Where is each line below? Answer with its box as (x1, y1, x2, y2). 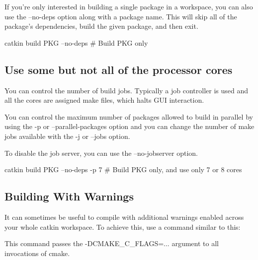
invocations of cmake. (4, 248, 70, 258)
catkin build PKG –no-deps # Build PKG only (4, 37, 148, 48)
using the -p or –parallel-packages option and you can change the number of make (4, 121, 255, 131)
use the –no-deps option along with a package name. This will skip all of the (4, 11, 237, 21)
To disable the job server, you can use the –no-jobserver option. (4, 147, 198, 158)
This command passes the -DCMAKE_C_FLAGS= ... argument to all (4, 238, 219, 249)
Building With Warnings (4, 189, 134, 204)
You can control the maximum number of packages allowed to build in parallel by (4, 111, 253, 122)
